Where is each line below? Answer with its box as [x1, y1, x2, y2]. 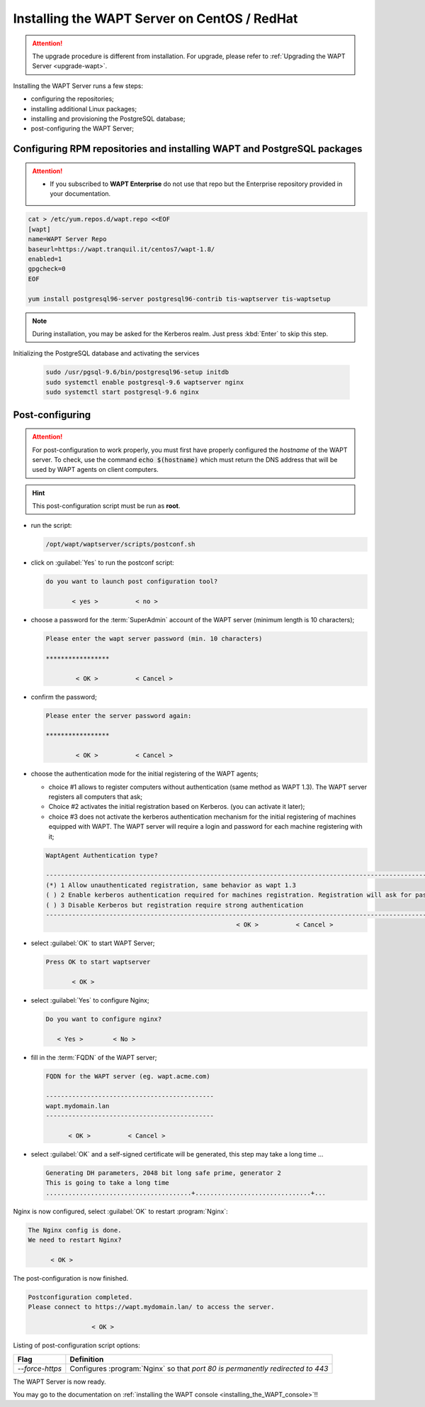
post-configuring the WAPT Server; [30, 124, 135, 133]
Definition [69, 1354, 104, 1364]
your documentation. [50, 189, 111, 198]
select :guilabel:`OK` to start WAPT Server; [30, 939, 155, 947]
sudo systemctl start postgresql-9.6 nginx [45, 388, 200, 397]
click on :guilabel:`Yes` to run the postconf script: [30, 558, 175, 567]
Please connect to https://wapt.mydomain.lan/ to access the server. [28, 1303, 275, 1311]
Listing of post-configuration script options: [13, 1341, 141, 1350]
